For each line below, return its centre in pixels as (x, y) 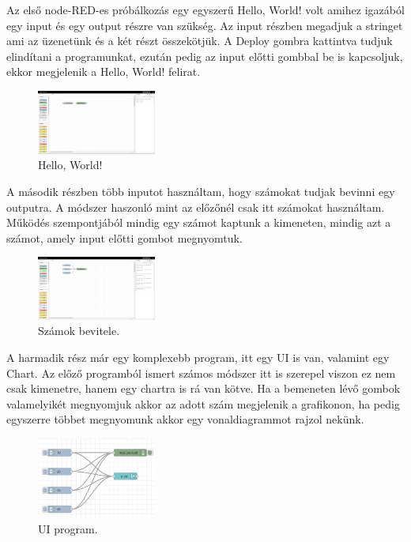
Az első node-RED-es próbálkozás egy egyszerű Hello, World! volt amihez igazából (205, 9)
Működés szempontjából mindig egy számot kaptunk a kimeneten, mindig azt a (199, 222)
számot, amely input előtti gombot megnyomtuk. (124, 237)
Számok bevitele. (79, 331)
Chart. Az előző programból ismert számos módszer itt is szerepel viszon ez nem (201, 373)
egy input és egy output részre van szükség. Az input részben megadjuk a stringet (205, 25)
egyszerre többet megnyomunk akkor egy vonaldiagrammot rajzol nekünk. (185, 419)
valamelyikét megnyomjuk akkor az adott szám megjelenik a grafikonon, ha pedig (203, 403)
